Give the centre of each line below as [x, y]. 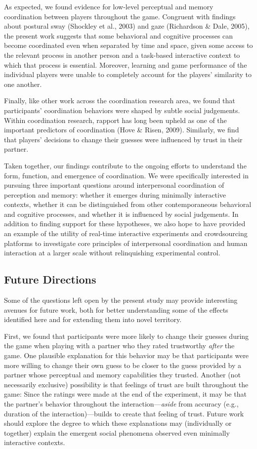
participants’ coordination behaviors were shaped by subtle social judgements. [122, 110]
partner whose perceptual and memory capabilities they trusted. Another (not [122, 375]
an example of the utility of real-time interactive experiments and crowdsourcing [126, 233]
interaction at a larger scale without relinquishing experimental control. [112, 253]
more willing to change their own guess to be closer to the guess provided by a [123, 365]
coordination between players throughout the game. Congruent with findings [120, 16]
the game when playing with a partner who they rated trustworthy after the [119, 346]
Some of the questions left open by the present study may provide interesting [121, 300]
